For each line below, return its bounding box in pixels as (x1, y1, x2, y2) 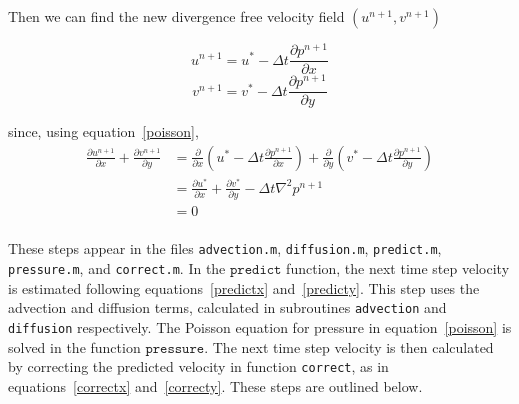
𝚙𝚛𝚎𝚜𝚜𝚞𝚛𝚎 (145, 341, 205, 356)
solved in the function (8, 336, 141, 357)
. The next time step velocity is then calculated (204, 336, 494, 357)
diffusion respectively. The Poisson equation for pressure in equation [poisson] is (8, 316, 512, 337)
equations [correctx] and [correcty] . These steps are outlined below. (8, 375, 423, 396)
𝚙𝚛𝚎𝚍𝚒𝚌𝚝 (230, 263, 282, 278)
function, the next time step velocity (286, 258, 510, 279)
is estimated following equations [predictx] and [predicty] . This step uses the (8, 277, 480, 298)
